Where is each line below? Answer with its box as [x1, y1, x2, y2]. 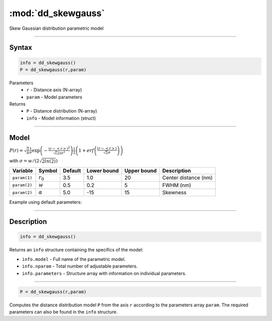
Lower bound [86, 167, 119, 174]
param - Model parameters [26, 94, 83, 100]
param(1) [12, 175, 33, 180]
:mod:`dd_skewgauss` [9, 8, 105, 19]
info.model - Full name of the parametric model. [22, 256, 126, 262]
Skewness [162, 189, 187, 196]
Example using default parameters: [9, 199, 82, 205]
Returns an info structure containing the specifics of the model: [9, 247, 144, 253]
